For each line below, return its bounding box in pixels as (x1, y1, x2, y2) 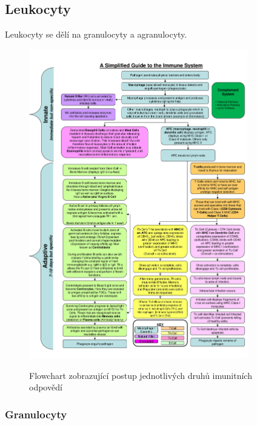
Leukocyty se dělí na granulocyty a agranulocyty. (5, 28, 187, 41)
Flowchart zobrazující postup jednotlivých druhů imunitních (29, 369, 252, 381)
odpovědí (29, 381, 62, 393)
